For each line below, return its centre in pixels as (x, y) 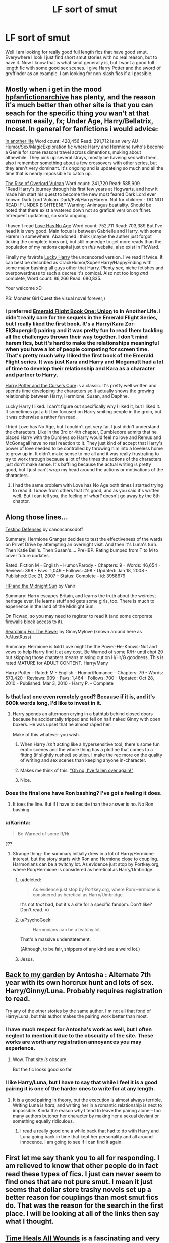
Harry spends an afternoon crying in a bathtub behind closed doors (82, 714)
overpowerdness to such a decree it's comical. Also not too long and (77, 273)
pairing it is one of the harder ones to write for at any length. (80, 1088)
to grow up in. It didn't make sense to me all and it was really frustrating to (82, 454)
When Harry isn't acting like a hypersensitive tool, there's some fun (90, 744)
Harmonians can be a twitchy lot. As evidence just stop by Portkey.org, (86, 864)
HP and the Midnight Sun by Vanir (40, 586)
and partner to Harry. (32, 375)
